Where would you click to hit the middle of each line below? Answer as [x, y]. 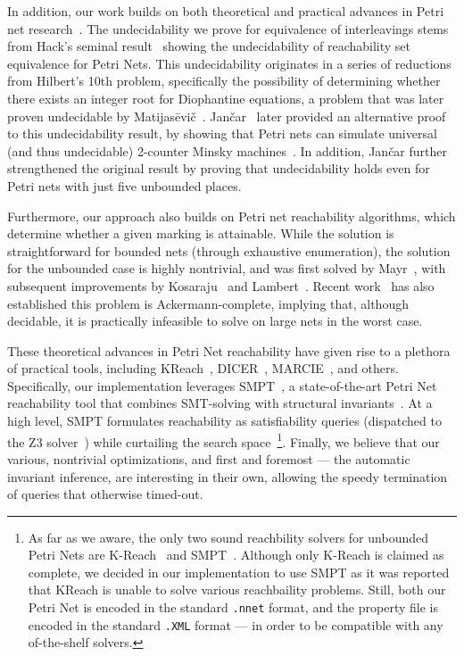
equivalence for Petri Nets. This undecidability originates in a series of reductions [229, 63]
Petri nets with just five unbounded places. [124, 185]
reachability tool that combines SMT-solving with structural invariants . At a [220, 403]
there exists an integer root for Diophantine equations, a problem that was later [226, 98]
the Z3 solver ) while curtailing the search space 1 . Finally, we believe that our [224, 440]
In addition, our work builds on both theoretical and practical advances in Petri [226, 11]
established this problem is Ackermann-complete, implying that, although [208, 303]
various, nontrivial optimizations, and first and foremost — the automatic [209, 458]
